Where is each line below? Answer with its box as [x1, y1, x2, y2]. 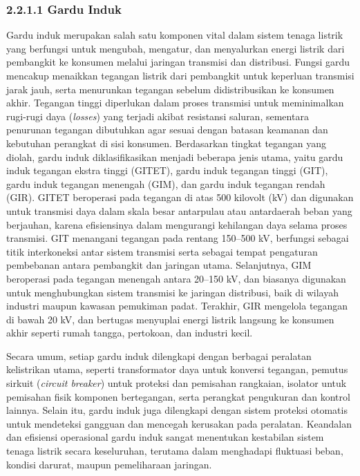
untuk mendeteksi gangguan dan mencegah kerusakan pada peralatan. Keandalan [6, 416, 352, 430]
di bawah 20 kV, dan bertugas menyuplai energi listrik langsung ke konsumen [6, 312, 334, 326]
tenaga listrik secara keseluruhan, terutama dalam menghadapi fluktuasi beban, [6, 444, 343, 458]
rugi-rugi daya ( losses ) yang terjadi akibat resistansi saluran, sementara [6, 108, 309, 123]
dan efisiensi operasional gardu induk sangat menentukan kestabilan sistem [6, 430, 324, 444]
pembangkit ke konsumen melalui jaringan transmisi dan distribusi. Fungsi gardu [6, 55, 350, 69]
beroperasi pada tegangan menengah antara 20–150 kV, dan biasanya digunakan [6, 271, 346, 285]
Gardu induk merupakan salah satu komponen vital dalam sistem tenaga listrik [6, 28, 343, 42]
